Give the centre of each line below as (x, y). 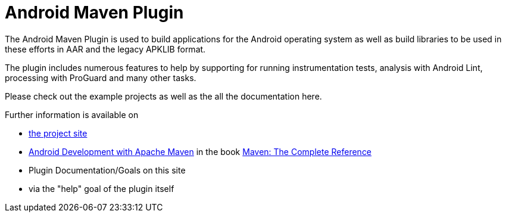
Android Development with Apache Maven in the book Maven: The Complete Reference (200, 151)
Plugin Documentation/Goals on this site (107, 170)
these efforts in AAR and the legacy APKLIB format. (105, 49)
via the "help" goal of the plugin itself (101, 188)
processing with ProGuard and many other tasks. (101, 77)
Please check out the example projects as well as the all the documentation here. (163, 96)
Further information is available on (72, 114)
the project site (58, 133)
